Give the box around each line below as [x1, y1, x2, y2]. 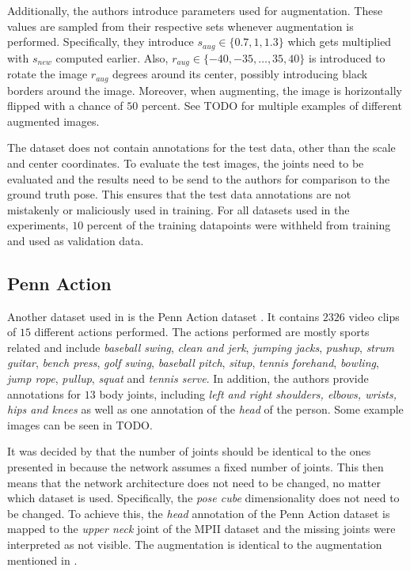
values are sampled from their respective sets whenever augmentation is [7, 17, 354, 34]
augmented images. [7, 112, 100, 129]
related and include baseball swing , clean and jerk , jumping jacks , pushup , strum [7, 338, 394, 355]
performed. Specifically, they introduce [7, 33, 194, 50]
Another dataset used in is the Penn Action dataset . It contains [7, 308, 320, 324]
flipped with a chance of [7, 97, 123, 114]
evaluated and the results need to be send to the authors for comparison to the [7, 170, 390, 187]
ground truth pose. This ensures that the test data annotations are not [7, 186, 351, 202]
